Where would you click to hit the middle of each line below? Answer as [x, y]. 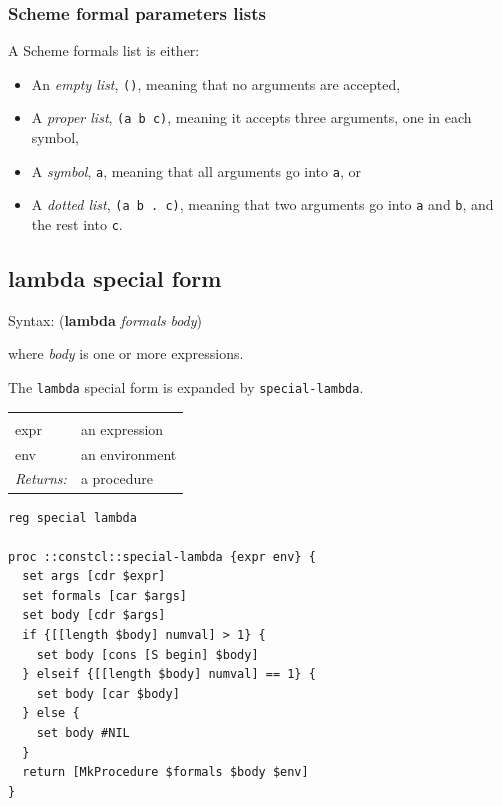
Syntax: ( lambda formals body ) [105, 319]
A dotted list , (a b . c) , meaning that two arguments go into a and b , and [262, 204]
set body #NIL [83, 733]
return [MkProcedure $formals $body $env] [165, 772]
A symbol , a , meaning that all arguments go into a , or [196, 170]
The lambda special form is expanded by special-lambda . [186, 387]
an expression [122, 428]
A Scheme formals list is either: [104, 50]
